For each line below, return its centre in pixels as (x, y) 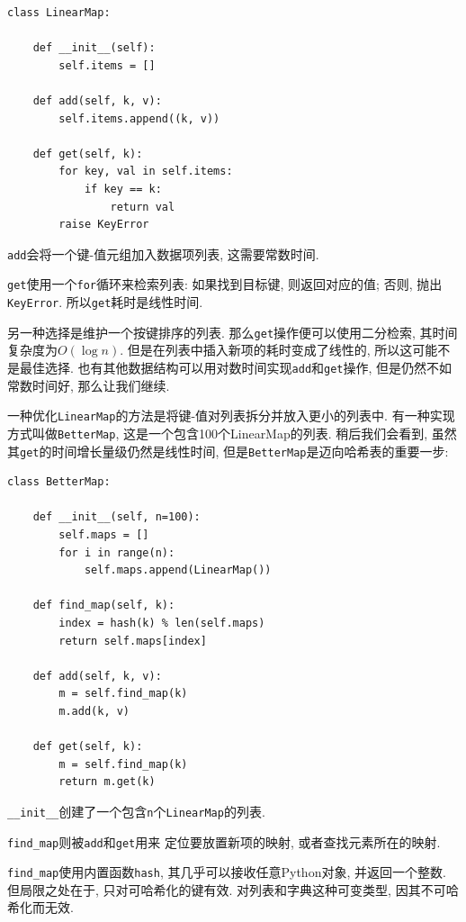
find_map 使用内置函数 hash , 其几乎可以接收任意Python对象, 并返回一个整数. (227, 872)
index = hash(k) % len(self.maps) (162, 623)
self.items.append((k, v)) (139, 118)
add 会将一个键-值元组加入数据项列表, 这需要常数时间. (163, 253)
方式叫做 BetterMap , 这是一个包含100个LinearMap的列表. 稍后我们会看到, (218, 433)
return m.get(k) (107, 782)
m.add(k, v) (94, 711)
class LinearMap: (59, 13)
